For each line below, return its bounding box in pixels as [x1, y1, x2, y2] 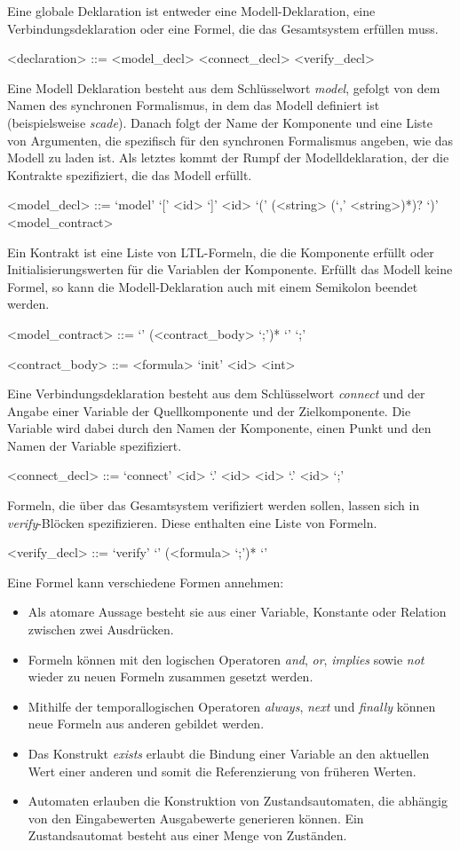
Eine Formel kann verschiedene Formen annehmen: [7, 572, 284, 591]
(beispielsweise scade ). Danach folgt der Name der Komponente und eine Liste [7, 113, 432, 131]
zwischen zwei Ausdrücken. [28, 620, 174, 639]
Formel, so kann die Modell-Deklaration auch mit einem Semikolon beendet [7, 277, 418, 295]
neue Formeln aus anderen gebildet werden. [28, 714, 265, 733]
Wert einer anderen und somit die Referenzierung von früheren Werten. [28, 761, 416, 780]
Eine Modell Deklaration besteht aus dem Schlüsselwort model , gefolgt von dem [7, 78, 440, 97]
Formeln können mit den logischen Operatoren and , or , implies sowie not [28, 649, 424, 668]
